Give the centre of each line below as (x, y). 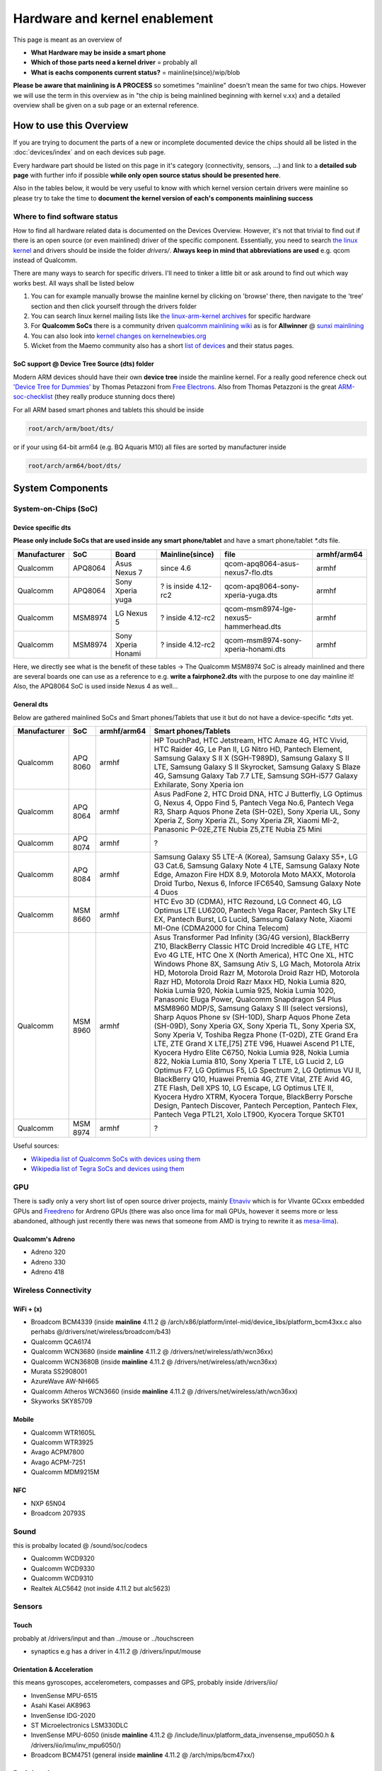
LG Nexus (131, 613)
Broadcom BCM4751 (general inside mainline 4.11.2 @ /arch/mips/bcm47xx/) (143, 1755)
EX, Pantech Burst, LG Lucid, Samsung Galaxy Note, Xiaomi (253, 920)
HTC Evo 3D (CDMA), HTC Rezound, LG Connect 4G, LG (248, 902)
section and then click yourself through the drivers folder (114, 306)
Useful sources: (36, 1146)
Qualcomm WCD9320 (63, 1558)
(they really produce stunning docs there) (115, 397)
